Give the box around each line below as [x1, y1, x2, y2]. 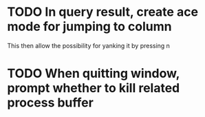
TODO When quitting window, [7, 66, 180, 81]
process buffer [7, 95, 94, 111]
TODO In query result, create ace [7, 4, 198, 20]
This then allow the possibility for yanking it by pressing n [7, 41, 171, 50]
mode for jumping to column [7, 19, 172, 34]
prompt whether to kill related [7, 81, 180, 96]
